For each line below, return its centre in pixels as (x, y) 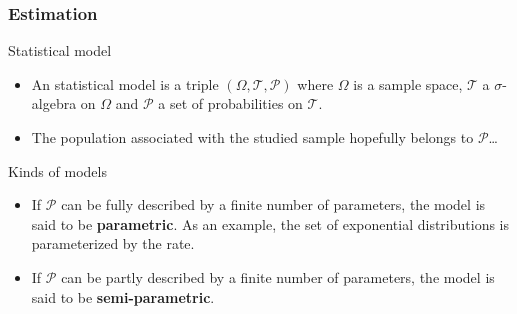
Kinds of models (57, 170)
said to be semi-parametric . (123, 296)
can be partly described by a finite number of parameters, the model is (278, 276)
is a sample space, (408, 83)
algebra (54, 103)
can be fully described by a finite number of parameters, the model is (273, 204)
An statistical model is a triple (125, 83)
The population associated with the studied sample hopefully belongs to (252, 137)
